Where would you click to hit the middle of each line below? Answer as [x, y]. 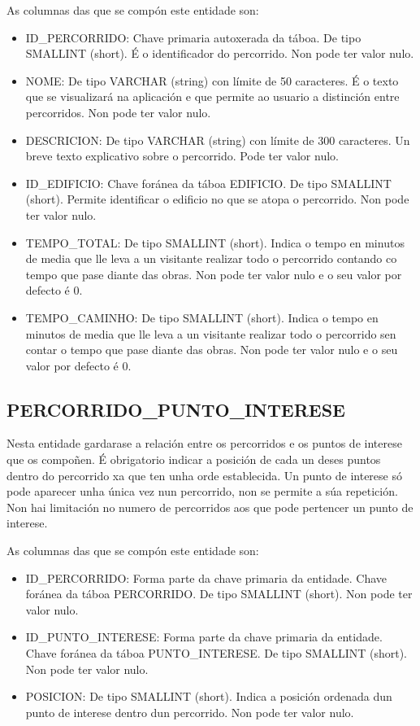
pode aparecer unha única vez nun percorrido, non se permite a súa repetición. [202, 491]
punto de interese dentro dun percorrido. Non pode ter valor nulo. [190, 712]
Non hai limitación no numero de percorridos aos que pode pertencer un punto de [210, 507]
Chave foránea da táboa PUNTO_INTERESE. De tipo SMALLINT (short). [216, 653]
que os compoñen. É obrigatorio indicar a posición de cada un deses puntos [194, 459]
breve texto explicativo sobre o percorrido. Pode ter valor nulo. [182, 156]
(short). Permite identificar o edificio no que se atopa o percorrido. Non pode [217, 199]
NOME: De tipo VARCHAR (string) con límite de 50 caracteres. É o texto [212, 80]
